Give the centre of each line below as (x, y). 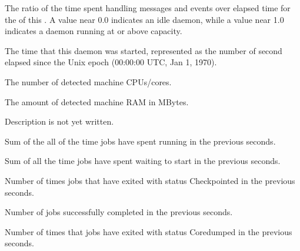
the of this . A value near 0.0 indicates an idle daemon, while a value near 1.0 (144, 19)
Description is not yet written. (59, 121)
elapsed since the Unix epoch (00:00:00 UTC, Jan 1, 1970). (111, 62)
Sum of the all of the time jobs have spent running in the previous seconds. (140, 141)
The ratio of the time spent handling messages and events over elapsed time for (148, 8)
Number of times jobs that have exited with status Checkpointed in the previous (150, 180)
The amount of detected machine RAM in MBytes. (97, 101)
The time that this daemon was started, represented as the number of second (144, 50)
